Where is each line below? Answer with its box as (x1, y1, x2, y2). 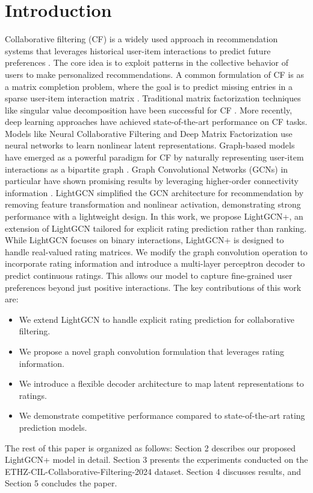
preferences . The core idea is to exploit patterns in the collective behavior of (5, 56, 288, 69)
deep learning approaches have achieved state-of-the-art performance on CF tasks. (5, 115, 308, 128)
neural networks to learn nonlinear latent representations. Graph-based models (5, 139, 295, 151)
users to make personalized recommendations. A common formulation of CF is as (5, 68, 304, 80)
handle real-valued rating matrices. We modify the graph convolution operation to (5, 245, 308, 258)
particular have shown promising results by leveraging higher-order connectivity (5, 174, 299, 187)
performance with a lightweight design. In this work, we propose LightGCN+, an (5, 210, 303, 223)
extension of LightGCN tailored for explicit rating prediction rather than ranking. (5, 221, 307, 234)
